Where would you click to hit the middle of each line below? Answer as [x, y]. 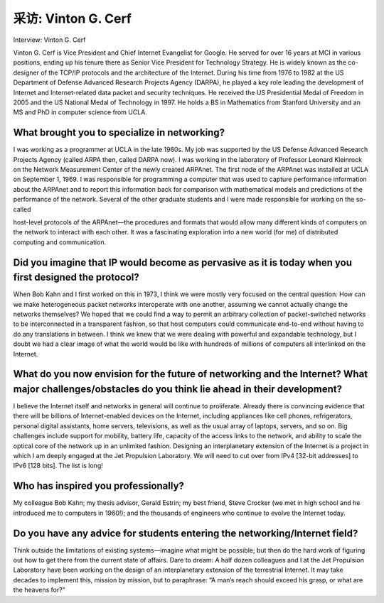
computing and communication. [60, 242]
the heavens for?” [39, 590]
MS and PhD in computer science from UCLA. [80, 112]
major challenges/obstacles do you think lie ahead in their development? [178, 389]
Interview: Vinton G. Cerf [49, 40]
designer [26, 72]
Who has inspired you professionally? [99, 486]
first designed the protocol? [76, 277]
